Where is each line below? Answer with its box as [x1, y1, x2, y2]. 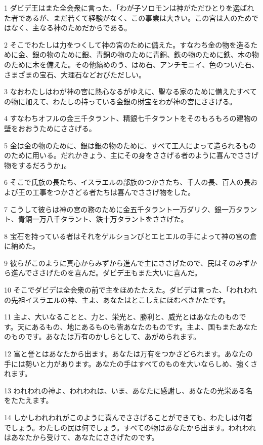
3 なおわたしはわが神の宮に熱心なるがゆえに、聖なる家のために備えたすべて [4, 86, 257, 97]
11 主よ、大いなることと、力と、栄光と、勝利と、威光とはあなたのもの [4, 311, 239, 322]
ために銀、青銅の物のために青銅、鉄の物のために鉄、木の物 [60, 49, 259, 60]
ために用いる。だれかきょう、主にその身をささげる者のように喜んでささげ [11, 150, 259, 160]
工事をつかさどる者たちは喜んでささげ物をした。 [32, 186, 195, 197]
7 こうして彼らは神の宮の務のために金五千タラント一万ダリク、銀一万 [4, 204, 236, 214]
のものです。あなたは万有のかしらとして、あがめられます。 [4, 331, 201, 342]
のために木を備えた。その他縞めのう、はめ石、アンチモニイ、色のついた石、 [4, 59, 259, 69]
